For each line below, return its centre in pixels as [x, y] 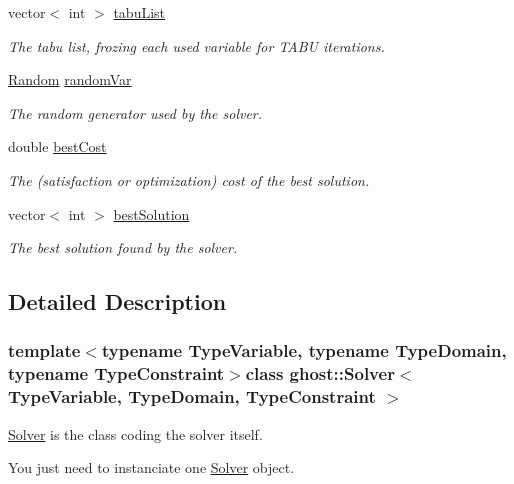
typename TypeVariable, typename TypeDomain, [304, 350]
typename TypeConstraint [116, 373]
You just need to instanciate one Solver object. [151, 467]
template [44, 350]
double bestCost [57, 146]
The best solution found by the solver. [123, 247]
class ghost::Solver [320, 373]
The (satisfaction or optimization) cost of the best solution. [189, 179]
